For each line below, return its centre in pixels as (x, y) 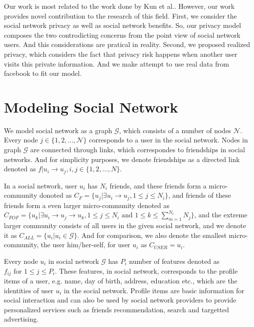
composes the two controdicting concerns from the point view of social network (122, 35)
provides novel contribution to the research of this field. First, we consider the (120, 15)
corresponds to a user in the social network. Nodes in (169, 140)
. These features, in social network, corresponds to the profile (146, 270)
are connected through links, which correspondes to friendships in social (138, 150)
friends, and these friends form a (158, 185)
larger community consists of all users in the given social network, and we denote (125, 225)
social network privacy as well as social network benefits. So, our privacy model (123, 25)
